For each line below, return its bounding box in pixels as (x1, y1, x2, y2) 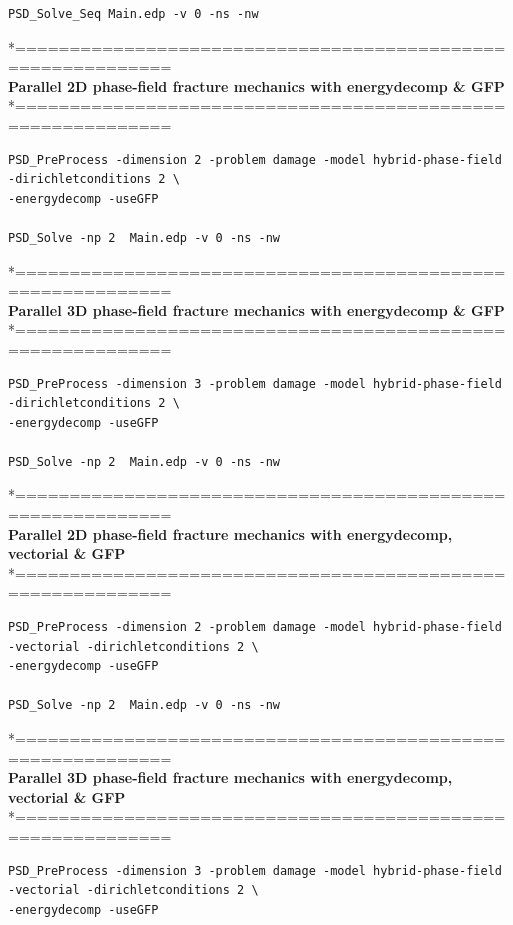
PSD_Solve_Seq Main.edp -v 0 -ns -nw (8, 7, 259, 21)
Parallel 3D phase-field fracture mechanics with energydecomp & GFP (8, 299, 505, 320)
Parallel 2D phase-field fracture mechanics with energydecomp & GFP (8, 75, 505, 96)
